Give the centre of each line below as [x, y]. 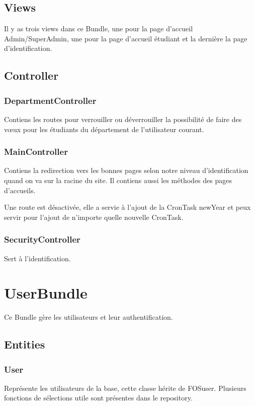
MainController [36, 152]
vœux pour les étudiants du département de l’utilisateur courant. [104, 129]
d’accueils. [20, 190]
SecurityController [42, 239]
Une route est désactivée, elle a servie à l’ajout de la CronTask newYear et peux [127, 207]
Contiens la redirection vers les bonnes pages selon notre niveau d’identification [126, 170]
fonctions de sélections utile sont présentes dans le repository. [98, 398]
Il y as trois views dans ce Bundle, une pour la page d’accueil [99, 28]
